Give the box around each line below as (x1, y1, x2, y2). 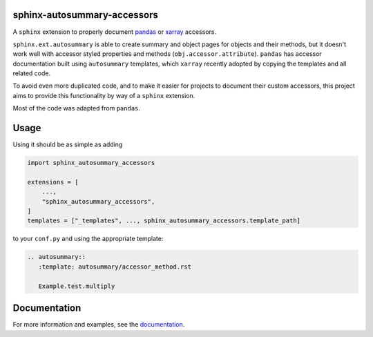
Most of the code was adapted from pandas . (12, 104, 141, 113)
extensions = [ (27, 178, 79, 186)
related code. (12, 69, 51, 77)
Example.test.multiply (38, 282, 115, 290)
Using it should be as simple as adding (12, 140, 123, 148)
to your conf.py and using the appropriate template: (12, 235, 164, 243)
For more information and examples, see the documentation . (12, 320, 185, 329)
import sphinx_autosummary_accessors (27, 159, 155, 167)
